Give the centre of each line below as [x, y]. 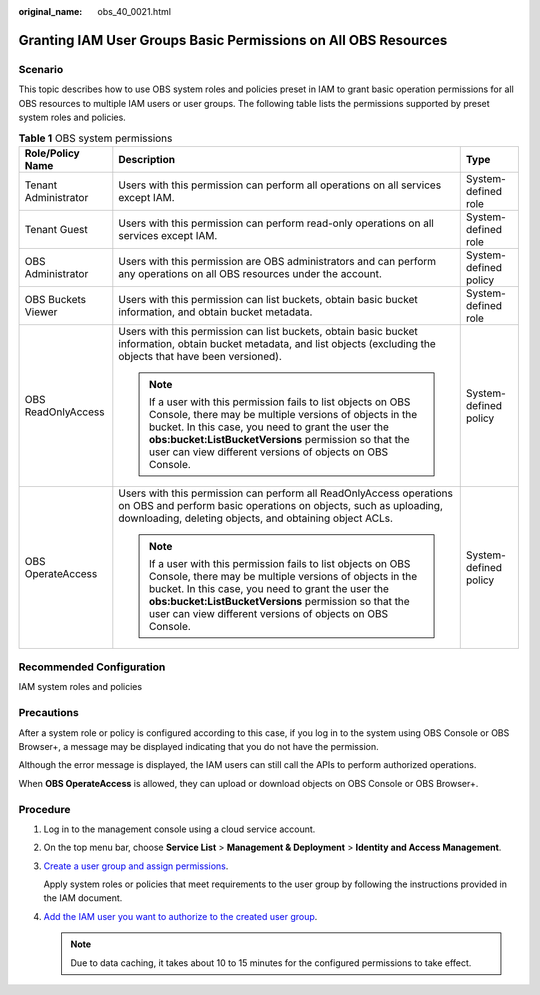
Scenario [41, 69]
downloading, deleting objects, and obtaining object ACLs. [256, 518]
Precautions [48, 713]
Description [146, 159]
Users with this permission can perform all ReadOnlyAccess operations [286, 493]
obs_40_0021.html [134, 11]
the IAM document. [83, 898]
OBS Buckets [55, 299]
